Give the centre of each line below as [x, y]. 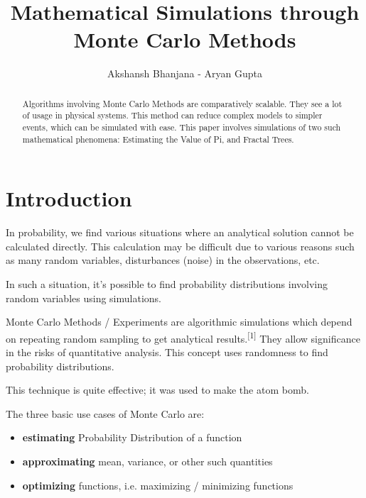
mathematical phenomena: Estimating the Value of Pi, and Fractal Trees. [158, 139]
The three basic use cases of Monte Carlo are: [105, 413]
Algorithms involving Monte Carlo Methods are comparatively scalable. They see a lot [182, 103]
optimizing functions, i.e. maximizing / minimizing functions [158, 485]
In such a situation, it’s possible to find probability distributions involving [167, 284]
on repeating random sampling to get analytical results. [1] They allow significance [183, 337]
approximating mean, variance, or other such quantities [147, 461]
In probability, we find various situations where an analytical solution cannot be [180, 232]
